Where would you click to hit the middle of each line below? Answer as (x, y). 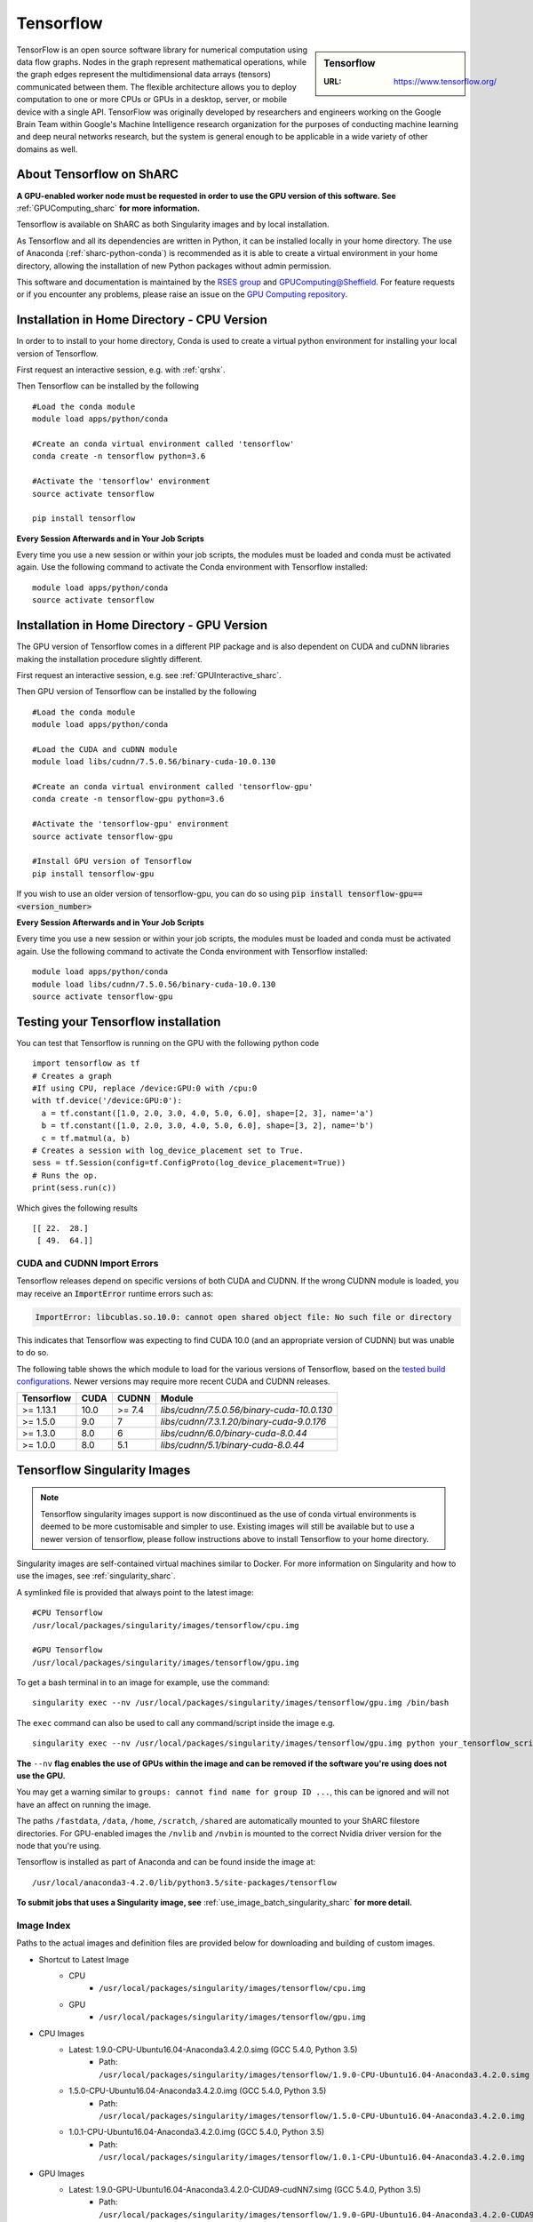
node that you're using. (59, 1845)
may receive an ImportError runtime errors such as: (115, 1293)
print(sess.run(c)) (75, 1188)
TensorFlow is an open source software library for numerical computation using (162, 50)
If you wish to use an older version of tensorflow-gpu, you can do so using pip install (180, 894)
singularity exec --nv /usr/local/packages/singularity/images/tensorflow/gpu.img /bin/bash (241, 1703)
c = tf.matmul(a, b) (86, 1138)
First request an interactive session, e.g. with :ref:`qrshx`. (121, 370)
